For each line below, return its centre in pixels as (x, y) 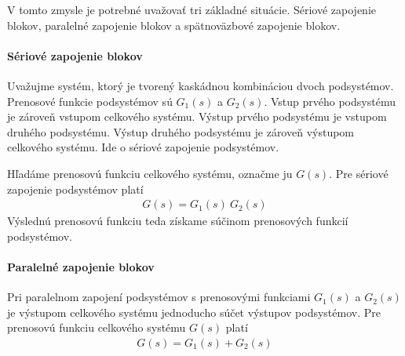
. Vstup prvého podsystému (330, 101)
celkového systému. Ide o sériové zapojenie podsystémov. (143, 147)
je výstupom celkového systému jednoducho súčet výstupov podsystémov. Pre (194, 312)
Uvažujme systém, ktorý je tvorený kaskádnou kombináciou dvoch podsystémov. (201, 85)
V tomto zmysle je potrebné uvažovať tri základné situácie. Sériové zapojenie (192, 9)
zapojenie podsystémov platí (75, 189)
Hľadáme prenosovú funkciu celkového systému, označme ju (150, 173)
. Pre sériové (359, 173)
